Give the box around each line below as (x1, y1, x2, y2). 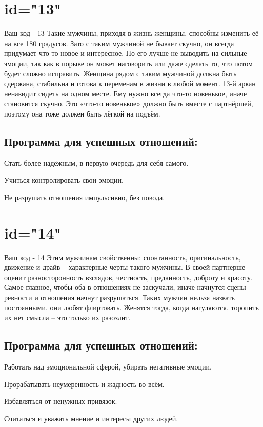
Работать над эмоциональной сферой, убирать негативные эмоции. (4, 361, 212, 372)
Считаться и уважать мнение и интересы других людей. (4, 413, 178, 423)
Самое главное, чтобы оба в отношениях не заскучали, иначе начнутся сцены (4, 282, 246, 293)
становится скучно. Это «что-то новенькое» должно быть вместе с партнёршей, (4, 98, 253, 109)
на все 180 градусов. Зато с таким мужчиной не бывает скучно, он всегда (4, 37, 234, 48)
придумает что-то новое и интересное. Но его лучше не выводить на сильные (4, 48, 247, 59)
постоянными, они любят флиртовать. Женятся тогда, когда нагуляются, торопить (4, 302, 259, 313)
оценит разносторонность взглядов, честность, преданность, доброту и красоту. (4, 271, 253, 282)
